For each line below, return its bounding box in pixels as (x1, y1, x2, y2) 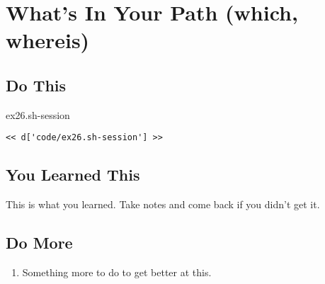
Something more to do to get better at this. (22, 265, 212, 280)
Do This (6, 74, 67, 96)
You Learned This (6, 164, 140, 186)
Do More (6, 232, 73, 254)
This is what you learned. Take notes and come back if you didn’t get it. (6, 197, 320, 212)
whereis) (6, 25, 90, 55)
